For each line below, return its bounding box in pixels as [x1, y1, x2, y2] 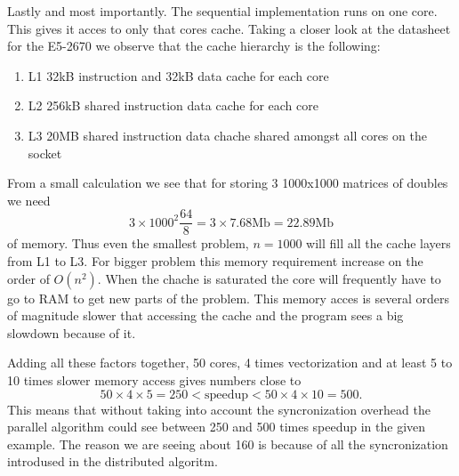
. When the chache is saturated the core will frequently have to [97, 269, 441, 287]
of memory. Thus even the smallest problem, [7, 234, 249, 253]
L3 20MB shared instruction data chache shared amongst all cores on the [28, 125, 427, 144]
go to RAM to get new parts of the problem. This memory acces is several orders [7, 288, 450, 307]
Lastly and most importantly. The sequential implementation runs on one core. [7, 2, 438, 20]
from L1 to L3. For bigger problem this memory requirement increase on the [7, 252, 423, 270]
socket [28, 143, 62, 162]
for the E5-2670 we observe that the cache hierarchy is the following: [7, 36, 381, 55]
